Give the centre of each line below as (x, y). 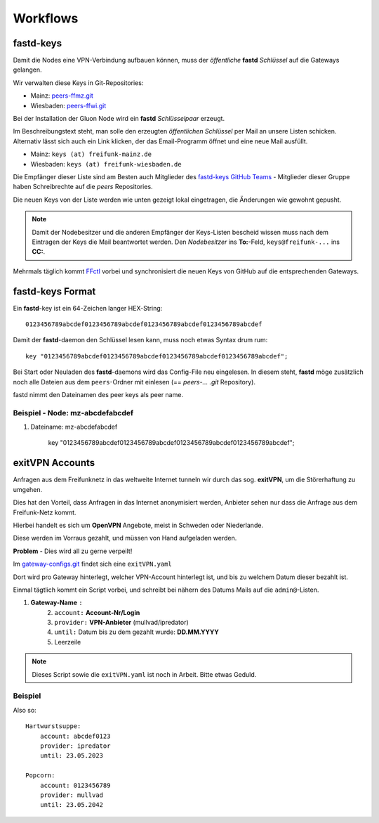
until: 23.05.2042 (72, 805)
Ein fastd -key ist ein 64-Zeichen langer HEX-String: (88, 308)
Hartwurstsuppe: (53, 726)
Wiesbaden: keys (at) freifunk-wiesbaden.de (106, 164)
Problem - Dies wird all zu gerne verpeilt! (73, 551)
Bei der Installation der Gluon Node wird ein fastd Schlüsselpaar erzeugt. (119, 119)
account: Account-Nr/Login (97, 612)
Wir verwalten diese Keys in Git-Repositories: (78, 83)
